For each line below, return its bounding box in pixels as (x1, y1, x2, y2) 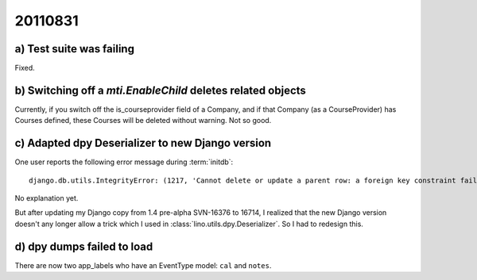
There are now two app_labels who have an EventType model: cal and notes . (14, 260, 272, 270)
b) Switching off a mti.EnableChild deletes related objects (14, 83, 306, 97)
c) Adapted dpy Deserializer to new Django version (14, 136, 272, 150)
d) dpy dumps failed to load (14, 240, 153, 253)
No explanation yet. (14, 194, 79, 203)
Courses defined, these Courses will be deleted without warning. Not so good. (14, 116, 272, 125)
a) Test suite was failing (14, 42, 135, 56)
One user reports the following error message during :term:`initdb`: (14, 157, 234, 167)
